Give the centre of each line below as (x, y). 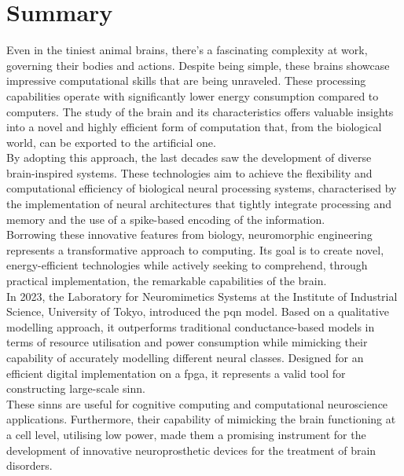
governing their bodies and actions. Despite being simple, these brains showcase (198, 65)
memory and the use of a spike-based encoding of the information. (166, 219)
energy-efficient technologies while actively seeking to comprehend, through (187, 265)
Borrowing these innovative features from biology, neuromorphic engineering (189, 234)
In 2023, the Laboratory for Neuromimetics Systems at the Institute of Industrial (202, 296)
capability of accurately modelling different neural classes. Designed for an (185, 357)
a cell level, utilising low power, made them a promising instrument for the (186, 434)
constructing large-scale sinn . (76, 388)
